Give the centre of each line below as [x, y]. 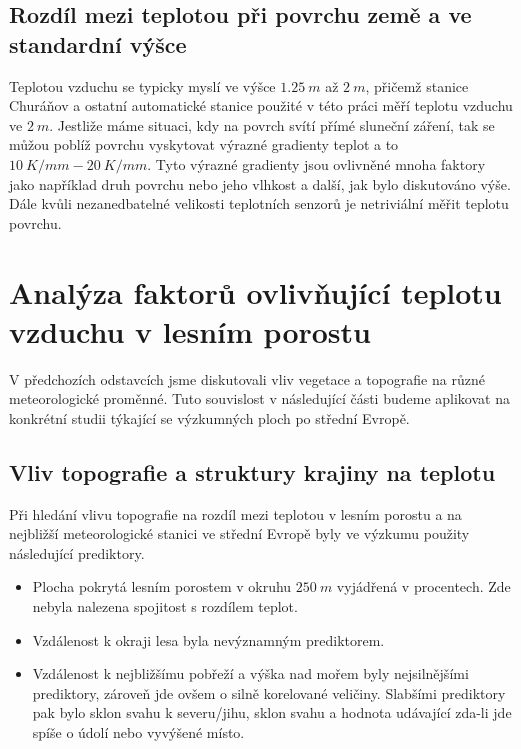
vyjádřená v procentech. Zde [423, 586]
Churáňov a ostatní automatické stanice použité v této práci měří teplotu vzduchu [261, 105]
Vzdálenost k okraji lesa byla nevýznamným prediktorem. [208, 639]
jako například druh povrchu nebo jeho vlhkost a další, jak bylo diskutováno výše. [260, 183]
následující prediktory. [77, 552]
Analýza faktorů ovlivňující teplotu [255, 291]
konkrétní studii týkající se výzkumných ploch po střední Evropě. [209, 417]
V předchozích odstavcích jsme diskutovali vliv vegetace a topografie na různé [247, 378]
